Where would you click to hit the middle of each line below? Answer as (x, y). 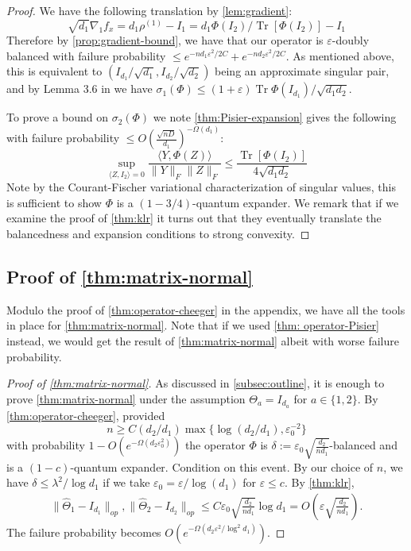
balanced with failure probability (86, 55)
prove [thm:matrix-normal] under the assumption (126, 398)
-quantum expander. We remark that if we (296, 202)
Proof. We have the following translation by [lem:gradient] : (149, 10)
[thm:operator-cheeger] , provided (86, 415)
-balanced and (363, 445)
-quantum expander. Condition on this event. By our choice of (222, 466)
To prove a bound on (58, 117)
